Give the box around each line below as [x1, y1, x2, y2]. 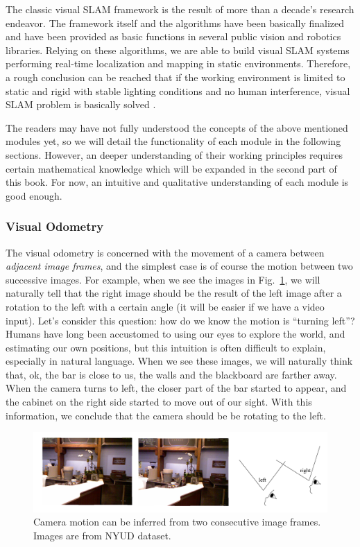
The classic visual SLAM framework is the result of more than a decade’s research [6, 2, 354, 16]
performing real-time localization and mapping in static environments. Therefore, [6, 56, 351, 71]
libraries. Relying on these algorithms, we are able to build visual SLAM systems [6, 42, 350, 57]
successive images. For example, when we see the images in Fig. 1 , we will [6, 272, 320, 286]
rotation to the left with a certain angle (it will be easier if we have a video [6, 299, 325, 313]
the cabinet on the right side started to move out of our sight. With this [6, 394, 312, 409]
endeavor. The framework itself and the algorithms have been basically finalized [6, 15, 345, 30]
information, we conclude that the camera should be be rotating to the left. [6, 408, 326, 422]
